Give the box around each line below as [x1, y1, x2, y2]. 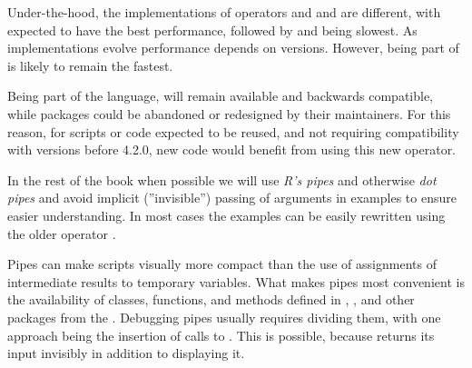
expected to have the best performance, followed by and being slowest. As [7, 20, 418, 39]
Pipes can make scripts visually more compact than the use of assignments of [7, 254, 437, 274]
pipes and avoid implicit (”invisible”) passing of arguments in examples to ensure [7, 188, 457, 207]
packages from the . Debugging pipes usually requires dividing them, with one [7, 307, 441, 326]
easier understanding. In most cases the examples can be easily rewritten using [7, 205, 446, 224]
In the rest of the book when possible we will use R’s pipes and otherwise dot [7, 170, 437, 189]
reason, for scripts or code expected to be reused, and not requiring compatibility [7, 122, 459, 141]
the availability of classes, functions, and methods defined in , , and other [7, 290, 415, 309]
